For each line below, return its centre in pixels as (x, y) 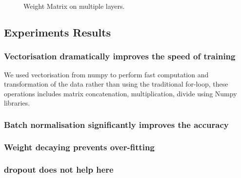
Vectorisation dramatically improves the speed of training (120, 56)
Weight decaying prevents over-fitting (79, 147)
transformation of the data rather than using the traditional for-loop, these (116, 84)
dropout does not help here (59, 169)
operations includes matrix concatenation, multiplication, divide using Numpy (120, 93)
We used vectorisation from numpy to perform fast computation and (106, 74)
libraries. (17, 103)
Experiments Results (58, 32)
